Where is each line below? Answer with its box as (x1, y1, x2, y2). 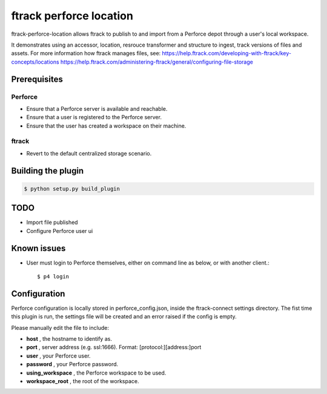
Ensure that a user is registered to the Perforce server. (26, 114, 162, 121)
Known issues (11, 243, 66, 254)
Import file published (26, 218, 78, 226)
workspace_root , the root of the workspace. (26, 378, 139, 385)
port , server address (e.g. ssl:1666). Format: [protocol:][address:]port (26, 344, 202, 351)
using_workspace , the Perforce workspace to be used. (26, 369, 167, 376)
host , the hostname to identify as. (26, 335, 112, 343)
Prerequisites (11, 74, 63, 84)
